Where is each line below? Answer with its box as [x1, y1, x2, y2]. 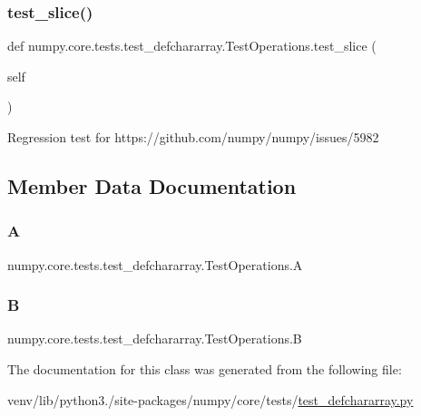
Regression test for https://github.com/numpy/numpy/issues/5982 [7, 128, 379, 146]
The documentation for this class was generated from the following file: [7, 360, 402, 378]
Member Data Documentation [7, 171, 297, 199]
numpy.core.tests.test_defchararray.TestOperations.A [7, 255, 303, 274]
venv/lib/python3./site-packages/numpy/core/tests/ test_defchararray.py [7, 390, 414, 409]
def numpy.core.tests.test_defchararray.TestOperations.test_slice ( [7, 36, 377, 55]
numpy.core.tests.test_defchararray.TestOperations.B [7, 329, 302, 348]
